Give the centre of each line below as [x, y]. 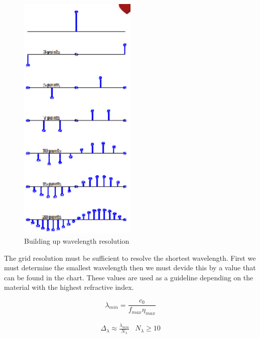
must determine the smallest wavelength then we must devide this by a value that [130, 268]
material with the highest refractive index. [69, 287]
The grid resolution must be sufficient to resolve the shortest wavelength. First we [130, 258]
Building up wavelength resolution [77, 241]
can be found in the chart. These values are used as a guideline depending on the [129, 277]
